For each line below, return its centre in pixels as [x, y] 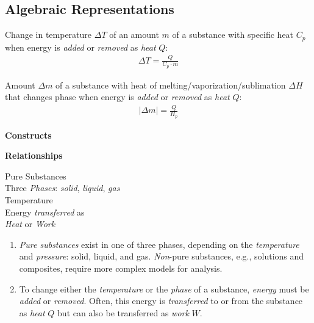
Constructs [28, 135]
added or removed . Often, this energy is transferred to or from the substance [161, 301]
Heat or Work [30, 224]
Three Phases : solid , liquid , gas [62, 188]
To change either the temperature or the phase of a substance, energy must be [164, 289]
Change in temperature [48, 34]
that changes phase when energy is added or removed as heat [117, 97]
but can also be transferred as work [123, 312]
